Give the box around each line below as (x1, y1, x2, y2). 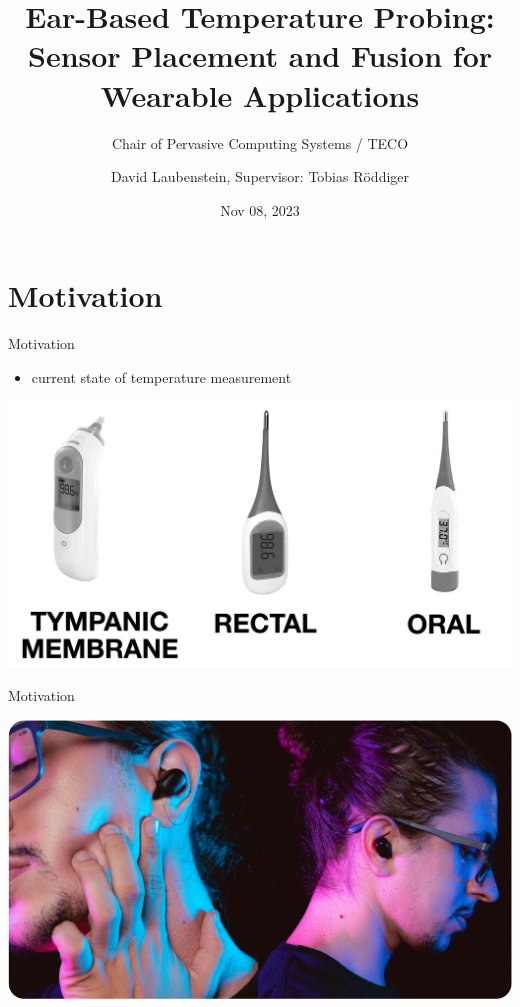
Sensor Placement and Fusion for (27, 35, 493, 76)
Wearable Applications (100, 74, 420, 115)
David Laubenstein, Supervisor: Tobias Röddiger (110, 166, 410, 187)
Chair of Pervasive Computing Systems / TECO (111, 132, 409, 153)
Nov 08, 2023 (220, 199, 300, 220)
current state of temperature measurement (31, 366, 292, 387)
